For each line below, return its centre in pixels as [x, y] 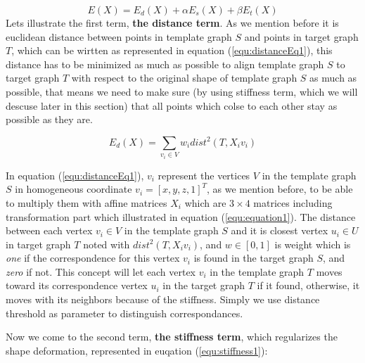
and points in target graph [301, 36]
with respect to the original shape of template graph [184, 78]
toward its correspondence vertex [77, 285]
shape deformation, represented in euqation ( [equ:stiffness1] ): [137, 350]
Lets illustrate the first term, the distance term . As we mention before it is [172, 23]
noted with [107, 244]
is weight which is [313, 244]
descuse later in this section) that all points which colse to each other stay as [172, 105]
